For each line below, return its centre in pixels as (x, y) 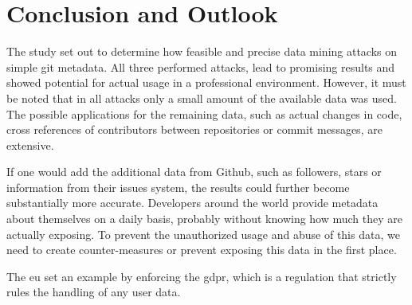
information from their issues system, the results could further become (178, 187)
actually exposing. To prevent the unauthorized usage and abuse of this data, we (203, 234)
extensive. (30, 145)
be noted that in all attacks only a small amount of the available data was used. (202, 98)
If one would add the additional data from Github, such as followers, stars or (194, 172)
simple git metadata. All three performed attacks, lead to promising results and (201, 66)
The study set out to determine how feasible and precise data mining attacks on (202, 51)
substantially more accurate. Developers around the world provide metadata (192, 203)
